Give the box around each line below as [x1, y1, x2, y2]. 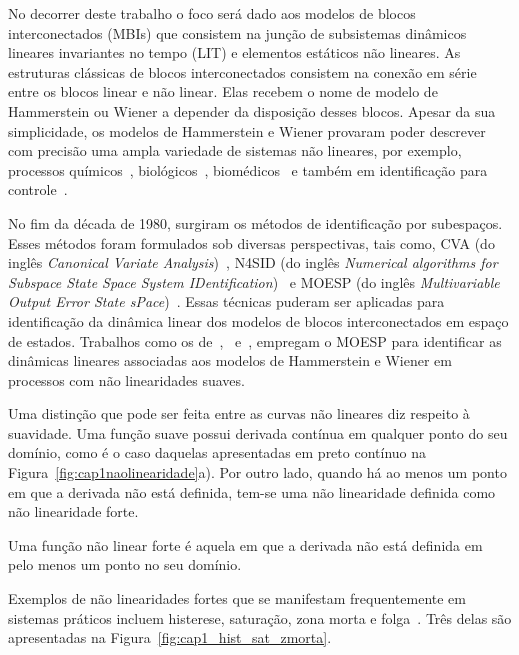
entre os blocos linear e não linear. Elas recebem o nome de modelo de [8, 81, 438, 102]
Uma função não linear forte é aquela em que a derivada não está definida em [8, 534, 483, 555]
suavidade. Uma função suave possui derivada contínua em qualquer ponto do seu [8, 422, 508, 443]
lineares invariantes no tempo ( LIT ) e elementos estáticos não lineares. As [8, 42, 461, 63]
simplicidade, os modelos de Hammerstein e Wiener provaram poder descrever [8, 120, 486, 141]
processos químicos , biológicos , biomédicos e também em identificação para [8, 159, 488, 180]
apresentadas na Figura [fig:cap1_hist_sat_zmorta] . [8, 627, 332, 648]
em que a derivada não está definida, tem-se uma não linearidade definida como [8, 481, 496, 502]
